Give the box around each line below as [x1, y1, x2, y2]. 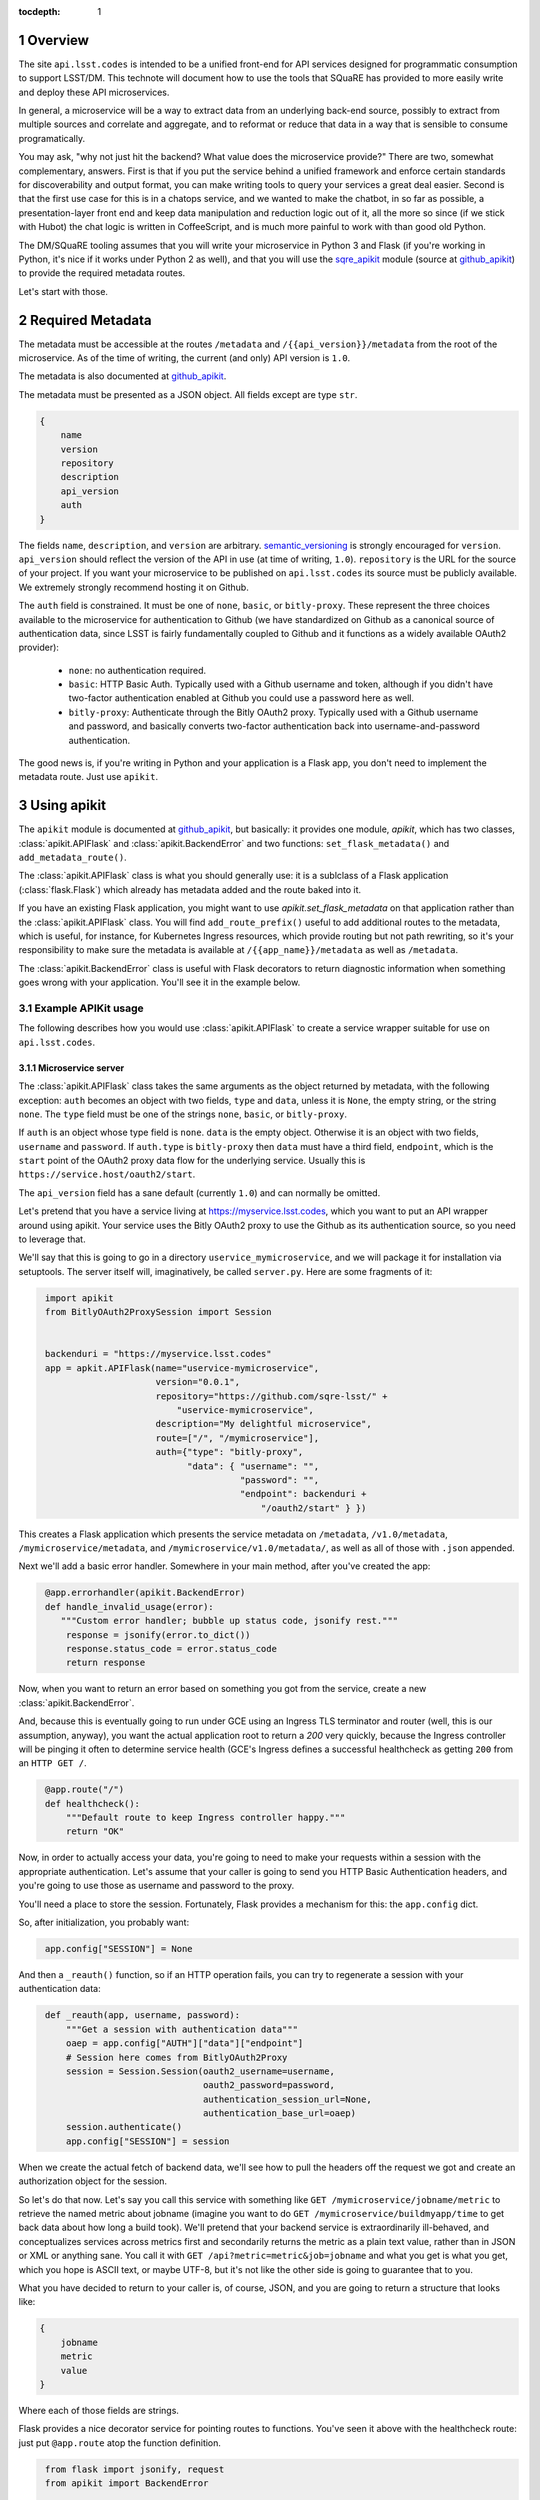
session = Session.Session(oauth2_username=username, [65, 2065, 335, 2077]
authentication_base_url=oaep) [202, 2108, 357, 2119]
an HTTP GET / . [18, 1757, 87, 1769]
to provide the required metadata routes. [18, 267, 186, 279]
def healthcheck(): [45, 1798, 140, 1809]
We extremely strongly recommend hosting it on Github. [18, 581, 249, 593]
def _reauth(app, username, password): [45, 2010, 240, 2021]
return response [65, 1657, 146, 1669]
